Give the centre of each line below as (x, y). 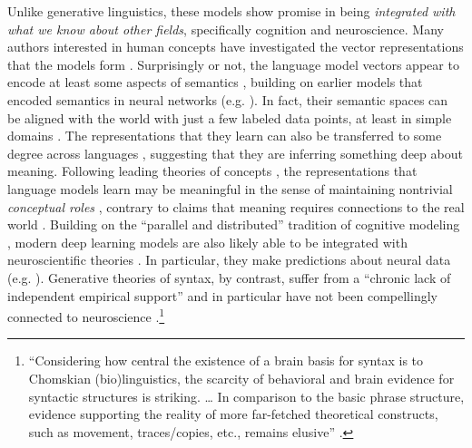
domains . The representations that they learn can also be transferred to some (225, 136)
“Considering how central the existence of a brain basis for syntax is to (226, 360)
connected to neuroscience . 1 (86, 315)
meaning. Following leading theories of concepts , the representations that (212, 171)
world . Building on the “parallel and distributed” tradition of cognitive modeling (234, 224)
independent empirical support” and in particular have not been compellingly (222, 295)
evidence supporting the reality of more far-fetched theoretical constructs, (233, 414)
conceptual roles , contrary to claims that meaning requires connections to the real (236, 206)
